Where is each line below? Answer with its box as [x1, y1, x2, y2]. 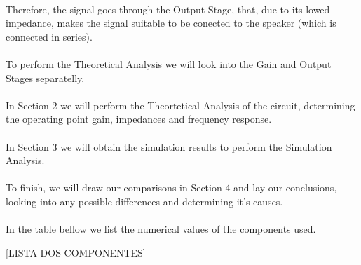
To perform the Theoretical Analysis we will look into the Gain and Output [6, 56, 332, 71]
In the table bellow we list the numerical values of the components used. [6, 222, 316, 236]
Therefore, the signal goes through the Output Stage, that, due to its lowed [6, 1, 330, 16]
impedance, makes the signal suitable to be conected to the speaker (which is [6, 15, 336, 30]
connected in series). [6, 29, 93, 43]
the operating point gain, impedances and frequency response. [6, 111, 272, 126]
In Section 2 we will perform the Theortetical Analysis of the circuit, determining [6, 97, 355, 112]
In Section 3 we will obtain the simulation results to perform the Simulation [6, 139, 332, 154]
